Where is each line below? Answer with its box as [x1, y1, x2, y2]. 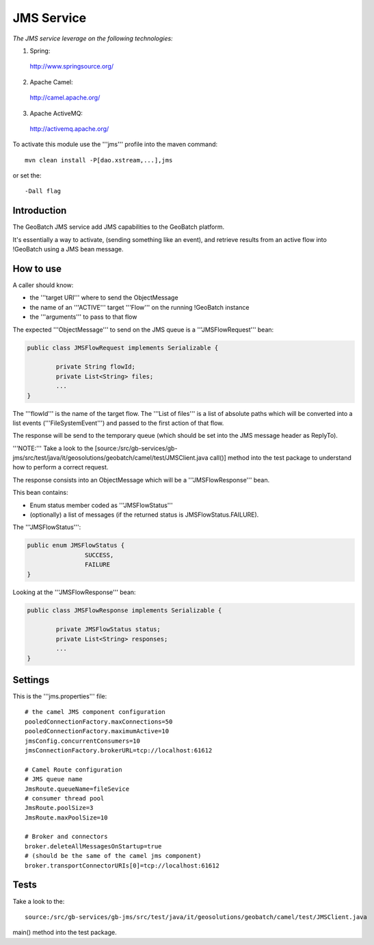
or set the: [12, 171, 42, 180]
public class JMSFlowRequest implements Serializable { [27, 343, 219, 352]
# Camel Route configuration [25, 765, 122, 774]
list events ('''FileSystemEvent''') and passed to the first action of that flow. [12, 419, 224, 427]
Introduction [12, 205, 67, 217]
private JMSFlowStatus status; [55, 626, 161, 633]
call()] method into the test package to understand [209, 454, 352, 462]
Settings [12, 674, 50, 685]
